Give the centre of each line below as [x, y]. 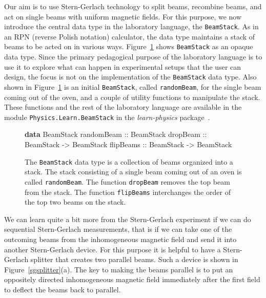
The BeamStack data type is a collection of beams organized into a [129, 161]
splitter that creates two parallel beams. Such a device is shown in [134, 259]
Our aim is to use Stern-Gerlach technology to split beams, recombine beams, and [133, 6]
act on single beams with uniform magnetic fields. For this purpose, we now [123, 16]
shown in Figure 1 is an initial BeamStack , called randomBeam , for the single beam [133, 86]
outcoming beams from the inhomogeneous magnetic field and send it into [120, 239]
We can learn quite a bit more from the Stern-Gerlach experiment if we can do [128, 219]
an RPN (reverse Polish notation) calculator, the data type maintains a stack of [130, 36]
